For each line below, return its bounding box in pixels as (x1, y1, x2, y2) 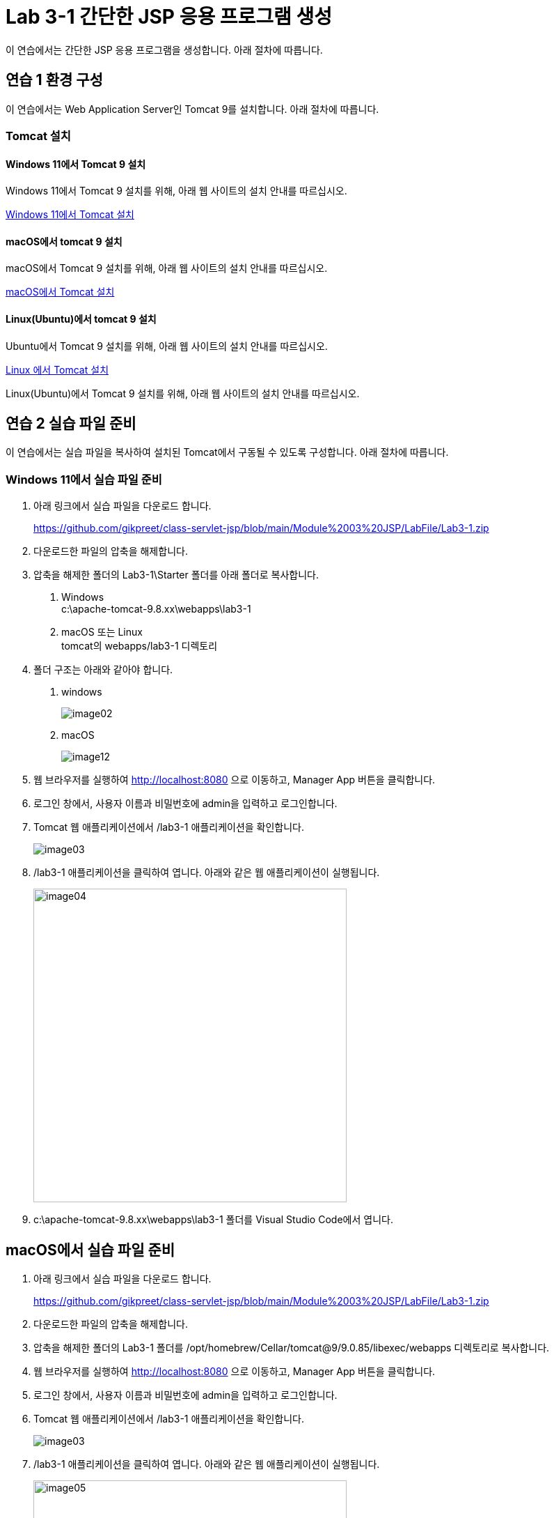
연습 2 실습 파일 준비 (6, 415, 136, 433)
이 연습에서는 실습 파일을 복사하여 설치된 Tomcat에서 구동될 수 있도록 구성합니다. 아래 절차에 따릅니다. (6, 446, 449, 459)
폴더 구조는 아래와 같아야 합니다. (33, 664, 173, 676)
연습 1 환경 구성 (6, 71, 103, 89)
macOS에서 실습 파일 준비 (6, 1241, 175, 1259)
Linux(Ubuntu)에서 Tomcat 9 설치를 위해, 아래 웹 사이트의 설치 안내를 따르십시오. (6, 387, 360, 399)
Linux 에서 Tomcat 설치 (6, 363, 109, 376)
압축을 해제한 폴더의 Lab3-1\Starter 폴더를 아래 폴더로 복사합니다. (33, 569, 319, 581)
